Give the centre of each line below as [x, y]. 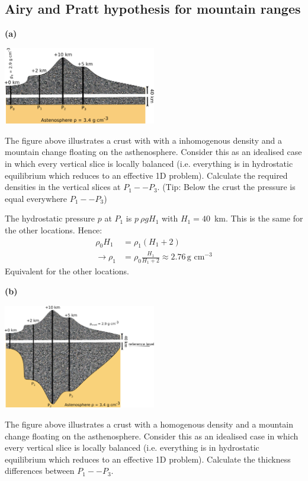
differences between [40, 471]
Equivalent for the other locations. [67, 271]
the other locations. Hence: [54, 230]
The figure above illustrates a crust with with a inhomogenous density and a [143, 140]
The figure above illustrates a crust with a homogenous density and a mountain [149, 424]
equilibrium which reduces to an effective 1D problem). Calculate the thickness [148, 459]
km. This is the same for [259, 218]
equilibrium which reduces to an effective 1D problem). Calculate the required [146, 175]
